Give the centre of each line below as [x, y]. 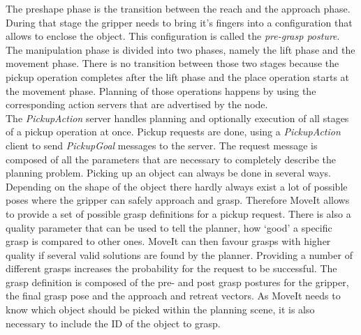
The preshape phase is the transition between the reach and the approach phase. [178, 8]
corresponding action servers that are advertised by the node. [137, 104]
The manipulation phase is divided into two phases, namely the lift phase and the [180, 49]
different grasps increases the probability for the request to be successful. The [171, 268]
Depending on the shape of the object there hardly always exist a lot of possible [177, 186]
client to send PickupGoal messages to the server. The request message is [162, 145]
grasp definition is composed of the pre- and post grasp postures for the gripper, [177, 282]
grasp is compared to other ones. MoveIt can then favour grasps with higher [168, 241]
